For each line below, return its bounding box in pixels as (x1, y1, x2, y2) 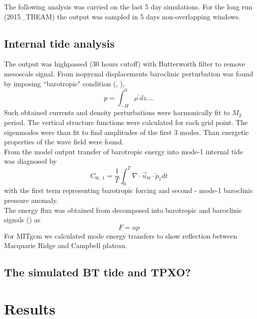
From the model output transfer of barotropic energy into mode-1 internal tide (4, 146, 243, 156)
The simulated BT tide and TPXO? (4, 264, 191, 280)
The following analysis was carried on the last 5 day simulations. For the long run (4, 1, 253, 11)
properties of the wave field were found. (4, 136, 124, 147)
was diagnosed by (4, 156, 57, 166)
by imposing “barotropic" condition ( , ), (4, 78, 125, 88)
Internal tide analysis (4, 35, 115, 51)
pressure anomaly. (4, 194, 59, 205)
